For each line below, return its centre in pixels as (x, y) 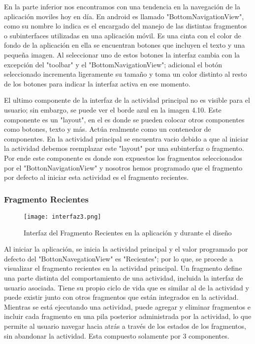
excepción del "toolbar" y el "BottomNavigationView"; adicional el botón (113, 64)
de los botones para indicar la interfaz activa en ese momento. (97, 83)
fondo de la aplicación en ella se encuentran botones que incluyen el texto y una (125, 45)
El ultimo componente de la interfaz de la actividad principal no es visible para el (127, 100)
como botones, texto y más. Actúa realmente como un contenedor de (108, 129)
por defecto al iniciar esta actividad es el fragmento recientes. (96, 177)
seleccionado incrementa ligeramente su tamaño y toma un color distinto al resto (126, 74)
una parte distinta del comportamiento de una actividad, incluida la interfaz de (124, 277)
